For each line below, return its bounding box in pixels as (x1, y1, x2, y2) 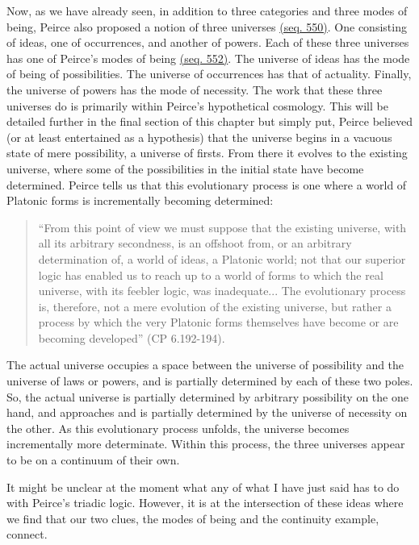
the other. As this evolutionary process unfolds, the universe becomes (6, 419, 350, 436)
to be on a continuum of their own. (6, 451, 180, 468)
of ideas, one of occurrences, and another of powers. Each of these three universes (6, 34, 409, 51)
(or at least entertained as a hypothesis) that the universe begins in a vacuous (6, 128, 392, 145)
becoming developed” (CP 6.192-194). (38, 329, 225, 346)
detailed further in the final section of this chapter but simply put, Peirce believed (6, 113, 413, 130)
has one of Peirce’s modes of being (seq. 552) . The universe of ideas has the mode (6, 49, 410, 66)
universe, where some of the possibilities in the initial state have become (6, 160, 364, 177)
